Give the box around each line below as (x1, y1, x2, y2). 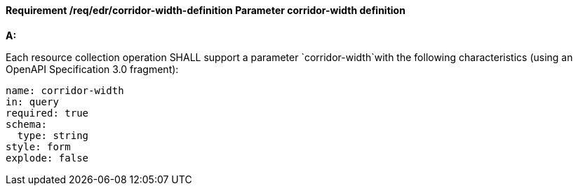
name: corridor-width (6, 84, 124, 96)
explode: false (6, 152, 89, 164)
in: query (6, 95, 59, 107)
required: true (6, 107, 89, 119)
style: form (6, 140, 71, 152)
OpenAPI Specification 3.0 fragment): (6, 62, 179, 75)
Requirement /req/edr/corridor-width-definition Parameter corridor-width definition (6, 4, 405, 16)
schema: (6, 118, 48, 130)
